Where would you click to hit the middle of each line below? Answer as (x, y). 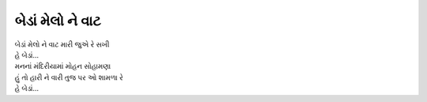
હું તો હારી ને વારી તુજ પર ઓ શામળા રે (69, 77)
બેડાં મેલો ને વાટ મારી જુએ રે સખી (62, 44)
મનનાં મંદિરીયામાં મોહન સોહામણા (62, 66)
